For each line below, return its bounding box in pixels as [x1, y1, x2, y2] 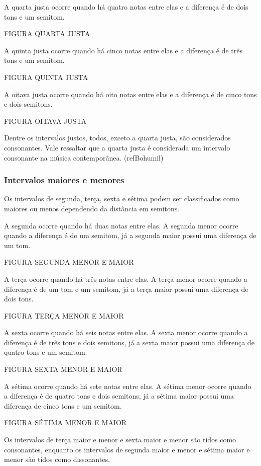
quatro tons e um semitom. [4, 347, 87, 357]
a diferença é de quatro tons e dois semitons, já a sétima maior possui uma [4, 391, 234, 401]
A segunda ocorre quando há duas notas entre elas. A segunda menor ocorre [4, 220, 238, 230]
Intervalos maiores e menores [4, 174, 124, 186]
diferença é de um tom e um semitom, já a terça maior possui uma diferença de [4, 283, 248, 294]
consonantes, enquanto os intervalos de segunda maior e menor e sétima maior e [4, 444, 250, 454]
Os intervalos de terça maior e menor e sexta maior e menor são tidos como [4, 434, 236, 445]
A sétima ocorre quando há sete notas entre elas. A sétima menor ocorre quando [4, 380, 251, 391]
